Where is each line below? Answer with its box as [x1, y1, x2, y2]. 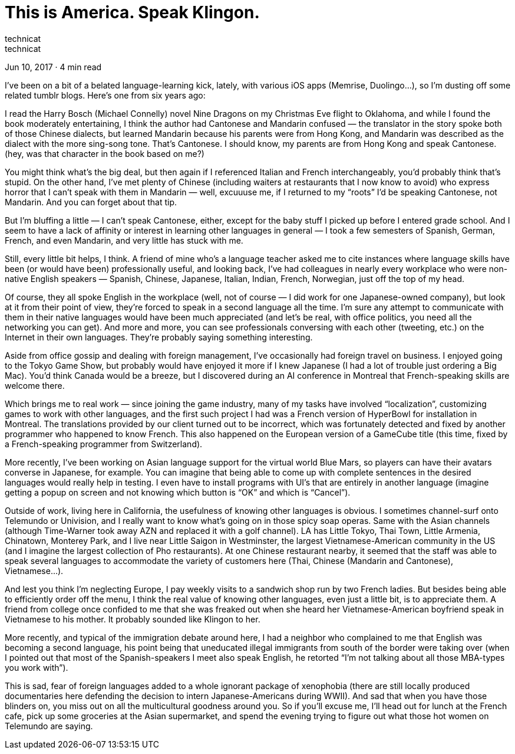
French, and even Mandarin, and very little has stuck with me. [5, 235, 243, 245]
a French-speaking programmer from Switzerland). [5, 438, 203, 449]
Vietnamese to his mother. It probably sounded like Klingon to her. [5, 614, 260, 624]
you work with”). [5, 662, 68, 673]
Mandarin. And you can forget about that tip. [5, 196, 177, 207]
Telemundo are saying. [5, 720, 93, 731]
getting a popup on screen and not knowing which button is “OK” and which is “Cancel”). [5, 487, 351, 497]
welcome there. [5, 380, 65, 391]
